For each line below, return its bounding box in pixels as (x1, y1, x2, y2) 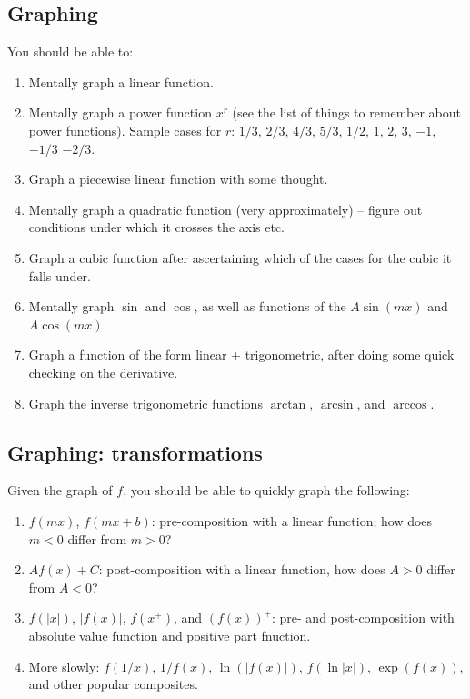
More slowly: (28, 656, 100, 675)
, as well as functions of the (194, 297, 346, 316)
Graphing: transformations (7, 438, 263, 466)
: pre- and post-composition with (272, 608, 455, 627)
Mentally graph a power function (28, 103, 212, 122)
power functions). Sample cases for (28, 120, 222, 139)
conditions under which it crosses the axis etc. (28, 218, 285, 237)
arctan (270, 398, 306, 411)
